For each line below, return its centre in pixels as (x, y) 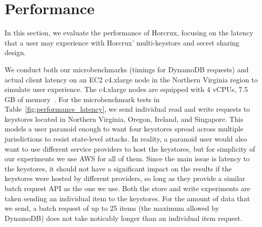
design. (15, 52)
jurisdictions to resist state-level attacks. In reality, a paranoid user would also (126, 139)
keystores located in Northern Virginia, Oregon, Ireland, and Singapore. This (124, 119)
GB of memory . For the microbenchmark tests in (82, 99)
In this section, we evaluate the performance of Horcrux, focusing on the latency (129, 33)
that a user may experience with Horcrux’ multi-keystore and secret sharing (122, 42)
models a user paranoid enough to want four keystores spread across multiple (124, 129)
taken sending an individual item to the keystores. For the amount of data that (127, 198)
